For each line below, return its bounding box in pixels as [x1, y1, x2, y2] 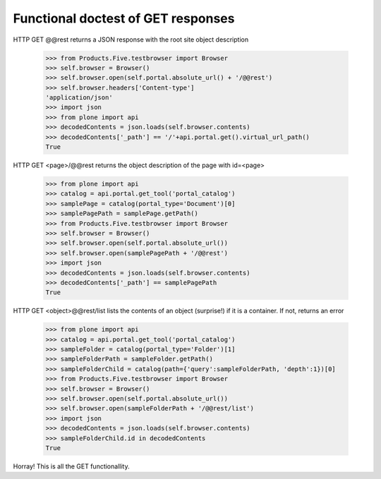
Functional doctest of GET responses [13, 11, 235, 26]
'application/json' [45, 94, 113, 102]
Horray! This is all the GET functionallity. [13, 462, 130, 471]
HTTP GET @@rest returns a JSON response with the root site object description [13, 35, 249, 44]
